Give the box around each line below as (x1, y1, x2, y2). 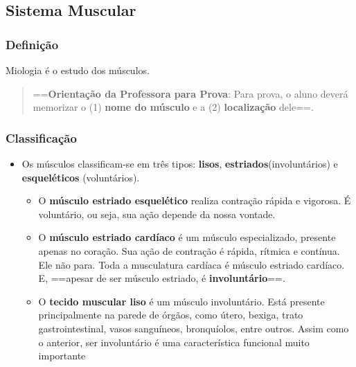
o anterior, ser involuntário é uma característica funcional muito (38, 334, 310, 349)
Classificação (6, 129, 77, 146)
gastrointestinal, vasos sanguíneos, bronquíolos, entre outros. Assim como (38, 321, 349, 335)
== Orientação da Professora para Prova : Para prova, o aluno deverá (33, 86, 348, 100)
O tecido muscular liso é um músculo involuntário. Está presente (38, 294, 325, 308)
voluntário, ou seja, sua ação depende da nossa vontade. (38, 206, 276, 221)
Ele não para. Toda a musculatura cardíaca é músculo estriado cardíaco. (38, 257, 345, 271)
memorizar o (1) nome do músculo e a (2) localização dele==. (33, 100, 314, 114)
